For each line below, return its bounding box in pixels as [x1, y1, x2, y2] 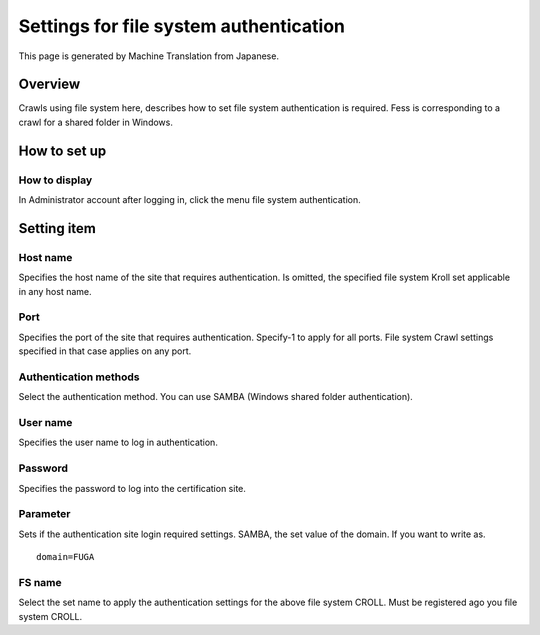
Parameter [18, 507, 71, 521]
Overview [18, 76, 81, 93]
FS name [18, 575, 62, 589]
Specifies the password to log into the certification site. [18, 482, 247, 494]
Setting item [18, 220, 97, 237]
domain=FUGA [36, 551, 95, 563]
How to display [18, 173, 93, 187]
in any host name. [18, 285, 92, 297]
